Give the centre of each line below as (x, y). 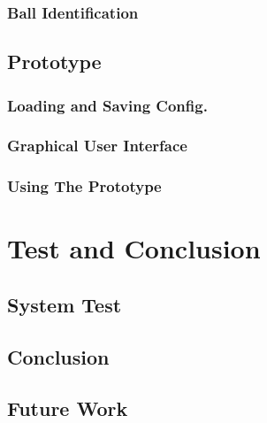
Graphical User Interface (97, 146)
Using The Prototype (84, 186)
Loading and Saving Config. (107, 105)
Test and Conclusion (134, 248)
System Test (65, 304)
